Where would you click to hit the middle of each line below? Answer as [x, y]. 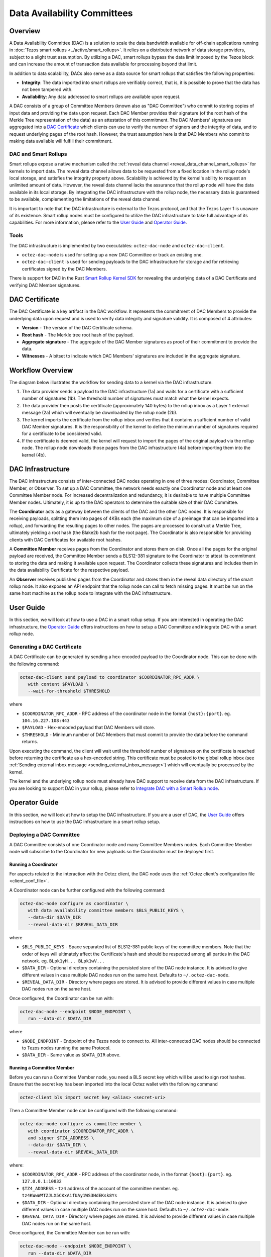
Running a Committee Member [42, 1068]
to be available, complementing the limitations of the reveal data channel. [85, 199]
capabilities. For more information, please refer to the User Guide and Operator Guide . [98, 222]
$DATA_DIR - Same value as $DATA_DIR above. [71, 1055]
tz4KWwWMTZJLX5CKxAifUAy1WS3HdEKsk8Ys [70, 1196]
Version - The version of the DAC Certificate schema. [77, 328]
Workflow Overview [41, 370]
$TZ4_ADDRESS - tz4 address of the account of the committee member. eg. [100, 1188]
